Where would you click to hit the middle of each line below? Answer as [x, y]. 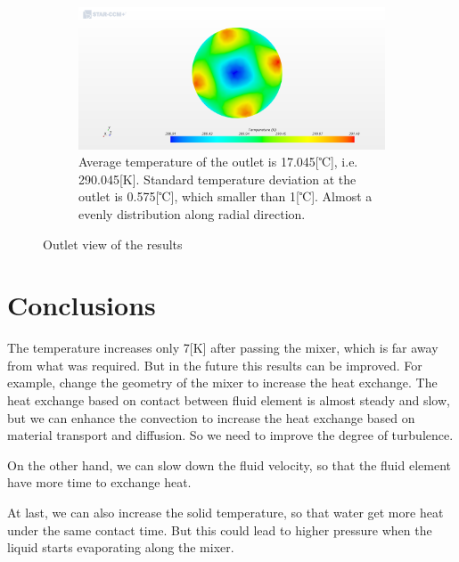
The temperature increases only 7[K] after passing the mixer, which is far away [223, 348]
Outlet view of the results [113, 244]
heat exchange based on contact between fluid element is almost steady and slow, [229, 400]
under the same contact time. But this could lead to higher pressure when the [220, 529]
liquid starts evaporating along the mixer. [121, 547]
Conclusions [82, 305]
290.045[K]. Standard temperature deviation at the [217, 179]
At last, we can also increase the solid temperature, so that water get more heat [225, 512]
